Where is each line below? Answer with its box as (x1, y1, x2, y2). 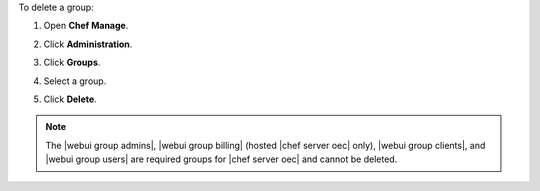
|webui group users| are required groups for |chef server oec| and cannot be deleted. (45, 153, 398, 165)
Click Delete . (43, 93, 97, 105)
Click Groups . (43, 56, 101, 69)
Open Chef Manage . (43, 20, 129, 32)
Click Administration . (43, 38, 133, 50)
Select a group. (43, 75, 107, 87)
